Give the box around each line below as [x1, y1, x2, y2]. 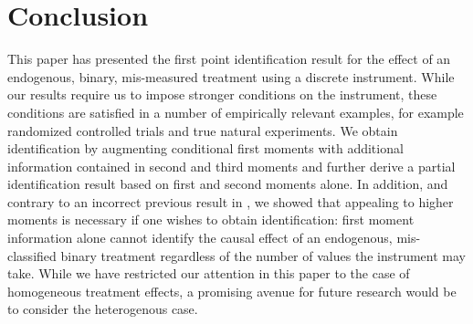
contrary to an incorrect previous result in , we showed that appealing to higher [7, 192, 454, 211]
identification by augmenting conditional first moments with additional [7, 139, 404, 158]
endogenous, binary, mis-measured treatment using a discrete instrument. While [7, 67, 455, 86]
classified [7, 246, 57, 265]
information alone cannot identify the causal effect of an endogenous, [7, 228, 393, 247]
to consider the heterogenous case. [7, 299, 198, 319]
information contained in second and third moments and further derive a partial [7, 156, 456, 175]
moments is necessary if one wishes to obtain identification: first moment [7, 210, 415, 229]
